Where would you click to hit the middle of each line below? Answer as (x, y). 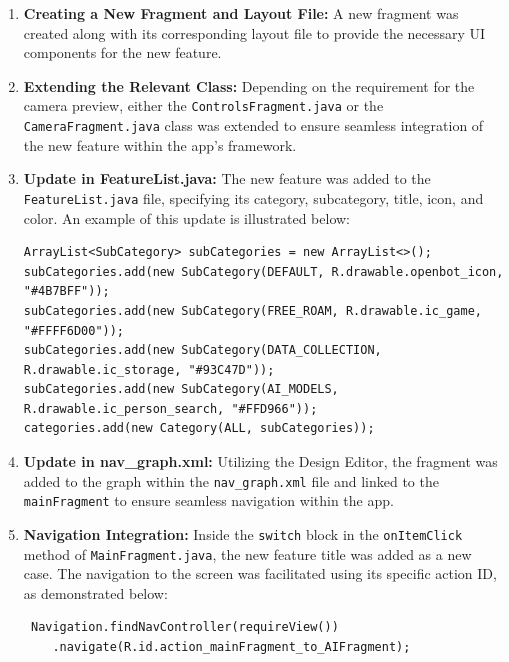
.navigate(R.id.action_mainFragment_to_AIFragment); (231, 647)
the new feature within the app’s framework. (160, 144)
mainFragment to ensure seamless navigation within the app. (208, 500)
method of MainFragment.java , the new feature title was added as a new (247, 553)
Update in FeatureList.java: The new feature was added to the (227, 178)
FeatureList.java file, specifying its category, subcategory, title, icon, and (253, 197)
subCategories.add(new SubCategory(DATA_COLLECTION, (202, 350)
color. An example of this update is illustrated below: (187, 217)
